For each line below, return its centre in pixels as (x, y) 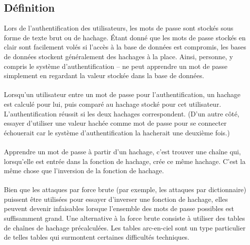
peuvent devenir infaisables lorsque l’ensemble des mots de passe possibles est (119, 208)
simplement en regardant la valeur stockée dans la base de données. (104, 75)
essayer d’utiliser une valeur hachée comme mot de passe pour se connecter (115, 123)
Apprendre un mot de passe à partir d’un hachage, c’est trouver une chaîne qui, (123, 151)
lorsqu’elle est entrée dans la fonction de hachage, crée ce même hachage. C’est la (125, 161)
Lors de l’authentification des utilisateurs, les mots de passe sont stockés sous (119, 28)
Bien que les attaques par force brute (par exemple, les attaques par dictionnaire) (125, 189)
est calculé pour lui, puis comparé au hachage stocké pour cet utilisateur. (113, 104)
